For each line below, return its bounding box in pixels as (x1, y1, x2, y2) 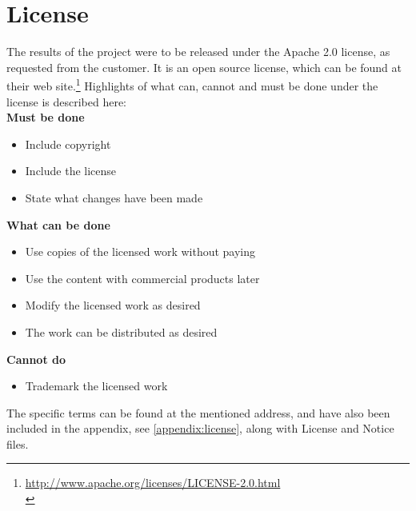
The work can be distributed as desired (25, 323, 218, 340)
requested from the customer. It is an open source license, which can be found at (6, 58, 402, 75)
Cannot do (6, 350, 66, 367)
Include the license (25, 162, 117, 179)
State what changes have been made (25, 189, 203, 206)
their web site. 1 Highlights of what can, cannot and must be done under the (6, 75, 378, 94)
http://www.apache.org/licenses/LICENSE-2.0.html (25, 474, 281, 491)
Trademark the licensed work (25, 377, 168, 394)
